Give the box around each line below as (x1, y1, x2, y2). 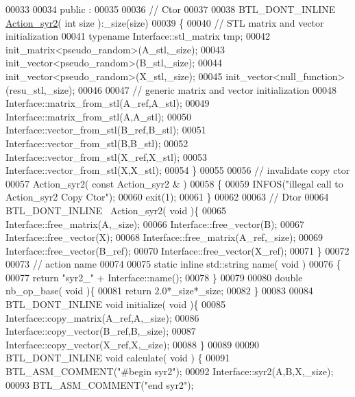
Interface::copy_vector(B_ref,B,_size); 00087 (5, 324, 196, 338)
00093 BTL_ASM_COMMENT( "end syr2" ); (5, 377, 194, 392)
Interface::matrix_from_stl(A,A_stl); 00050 (5, 109, 191, 123)
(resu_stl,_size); (5, 82, 75, 97)
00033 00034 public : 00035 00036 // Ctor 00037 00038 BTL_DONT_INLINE (5, 2, 336, 16)
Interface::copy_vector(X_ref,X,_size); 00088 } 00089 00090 (5, 337, 260, 351)
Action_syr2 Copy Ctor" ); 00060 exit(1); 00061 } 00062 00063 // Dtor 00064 (5, 190, 329, 204)
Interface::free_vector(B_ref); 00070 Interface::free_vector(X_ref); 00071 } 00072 (5, 243, 350, 257)
